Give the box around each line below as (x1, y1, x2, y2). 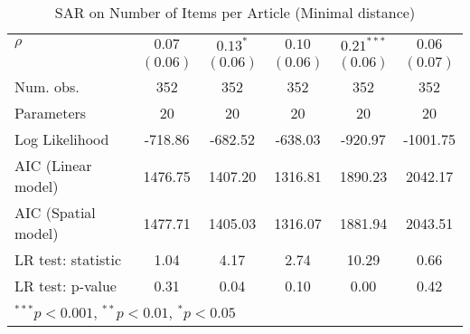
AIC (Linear (14, 155, 92, 176)
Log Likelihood (14, 129, 109, 149)
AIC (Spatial (14, 202, 96, 223)
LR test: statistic (14, 249, 122, 270)
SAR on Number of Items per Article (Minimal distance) (54, 2, 416, 23)
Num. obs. (14, 76, 80, 97)
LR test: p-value (14, 275, 117, 296)
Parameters (14, 102, 87, 123)
